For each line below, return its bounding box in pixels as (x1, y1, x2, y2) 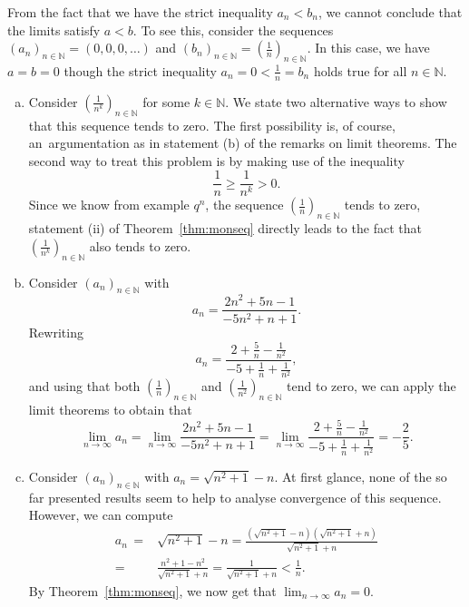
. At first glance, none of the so (274, 466, 447, 485)
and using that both (28, 377, 141, 396)
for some (142, 92, 191, 111)
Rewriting (28, 322, 83, 341)
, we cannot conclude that (318, 3, 463, 21)
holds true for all (313, 61, 407, 80)
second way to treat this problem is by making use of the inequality (28, 151, 405, 170)
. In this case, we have (307, 38, 430, 57)
